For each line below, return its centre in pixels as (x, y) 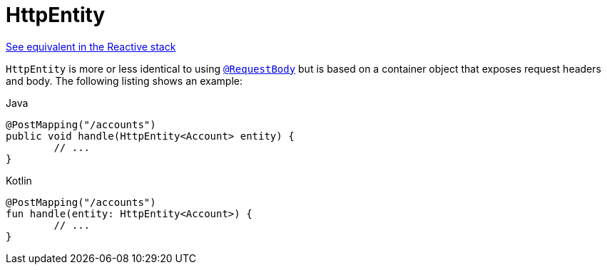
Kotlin (19, 180)
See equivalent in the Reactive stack (91, 46)
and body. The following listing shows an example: (124, 81)
